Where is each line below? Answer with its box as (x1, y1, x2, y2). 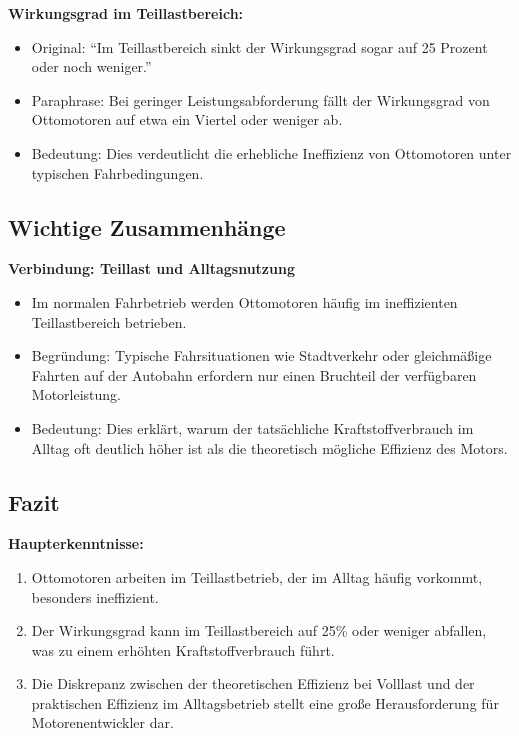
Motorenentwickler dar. (31, 712, 174, 733)
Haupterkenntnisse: (8, 533, 144, 554)
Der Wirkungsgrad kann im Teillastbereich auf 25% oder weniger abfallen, (31, 620, 487, 641)
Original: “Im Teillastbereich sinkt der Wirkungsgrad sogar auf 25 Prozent (31, 36, 488, 57)
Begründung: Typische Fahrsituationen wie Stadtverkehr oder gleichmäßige (31, 345, 492, 366)
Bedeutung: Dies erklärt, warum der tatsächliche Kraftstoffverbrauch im (31, 417, 474, 438)
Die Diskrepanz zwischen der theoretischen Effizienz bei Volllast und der (31, 673, 475, 694)
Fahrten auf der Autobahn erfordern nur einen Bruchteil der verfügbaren (31, 364, 477, 385)
